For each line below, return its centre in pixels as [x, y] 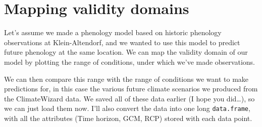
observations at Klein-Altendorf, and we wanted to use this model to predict [122, 42]
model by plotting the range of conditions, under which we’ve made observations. [129, 61]
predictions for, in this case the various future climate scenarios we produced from [131, 89]
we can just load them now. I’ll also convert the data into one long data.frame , [127, 108]
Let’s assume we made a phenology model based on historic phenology [113, 32]
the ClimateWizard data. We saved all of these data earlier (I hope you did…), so [129, 98]
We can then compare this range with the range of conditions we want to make [126, 79]
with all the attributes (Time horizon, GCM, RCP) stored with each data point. [128, 118]
